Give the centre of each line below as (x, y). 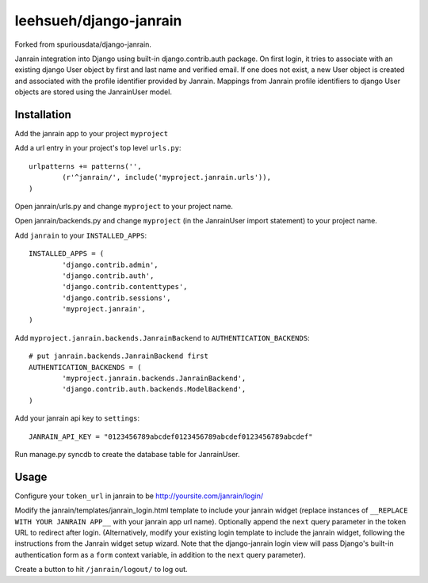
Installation (43, 114)
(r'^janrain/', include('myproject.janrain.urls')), (166, 177)
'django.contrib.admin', (110, 265)
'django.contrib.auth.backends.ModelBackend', (154, 389)
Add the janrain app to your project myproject (92, 134)
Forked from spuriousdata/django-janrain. (83, 44)
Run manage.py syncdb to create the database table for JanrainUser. (127, 454)
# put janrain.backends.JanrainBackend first (119, 356)
